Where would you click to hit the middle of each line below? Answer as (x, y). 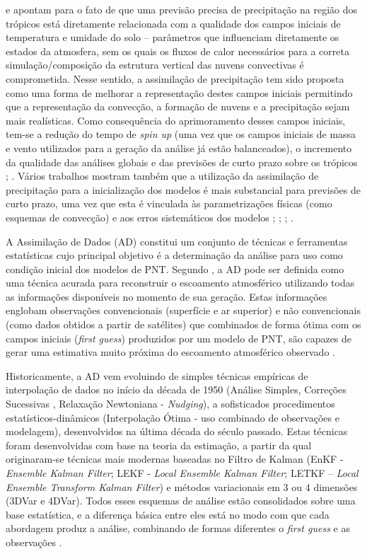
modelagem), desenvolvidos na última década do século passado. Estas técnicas (177, 431)
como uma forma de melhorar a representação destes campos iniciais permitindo (179, 92)
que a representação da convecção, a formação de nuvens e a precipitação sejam (178, 106)
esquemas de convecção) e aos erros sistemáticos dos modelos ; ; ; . (150, 217)
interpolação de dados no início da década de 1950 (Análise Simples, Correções (176, 389)
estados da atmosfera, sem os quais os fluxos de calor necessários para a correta (177, 51)
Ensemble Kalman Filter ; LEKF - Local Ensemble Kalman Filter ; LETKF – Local (182, 473)
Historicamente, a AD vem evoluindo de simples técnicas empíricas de (157, 375)
